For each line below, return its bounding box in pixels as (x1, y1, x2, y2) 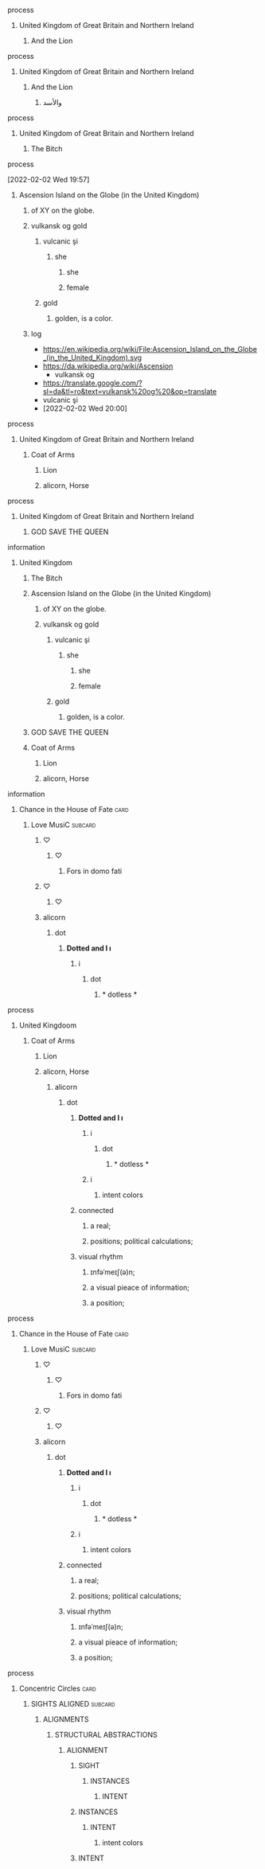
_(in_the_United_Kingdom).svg (42, 353, 142, 362)
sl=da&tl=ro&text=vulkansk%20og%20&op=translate (42, 387, 217, 396)
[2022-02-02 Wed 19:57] (7, 175, 90, 184)
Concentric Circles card (18, 1684, 96, 1693)
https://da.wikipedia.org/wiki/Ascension (42, 361, 173, 371)
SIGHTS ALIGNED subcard (30, 1699, 115, 1708)
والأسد (42, 98, 63, 107)
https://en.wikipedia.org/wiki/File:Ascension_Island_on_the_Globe (42, 345, 258, 353)
